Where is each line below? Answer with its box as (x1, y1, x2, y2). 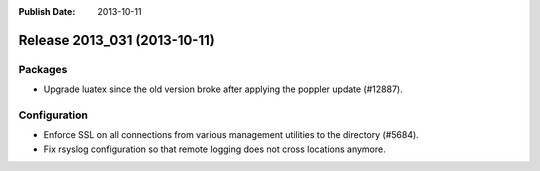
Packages (18, 62, 68, 76)
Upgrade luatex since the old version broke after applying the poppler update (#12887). (43, 83, 404, 95)
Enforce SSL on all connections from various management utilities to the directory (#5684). (43, 129, 419, 141)
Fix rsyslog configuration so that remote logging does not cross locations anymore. (43, 143, 386, 155)
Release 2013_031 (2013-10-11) (18, 31, 215, 49)
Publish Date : (18, 6, 76, 17)
